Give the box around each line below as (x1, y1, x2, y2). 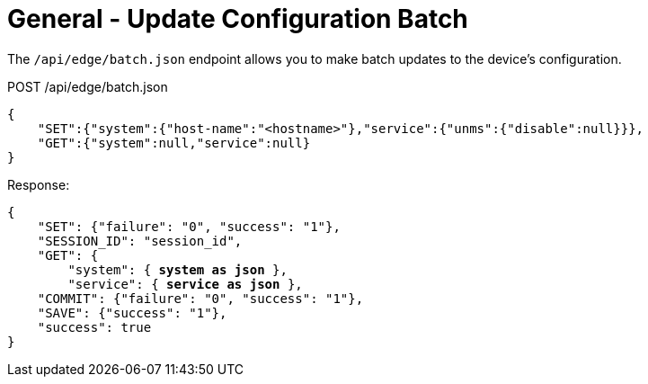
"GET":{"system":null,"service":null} (37, 135, 311, 150)
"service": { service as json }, (67, 276, 303, 291)
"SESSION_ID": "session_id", (37, 233, 243, 248)
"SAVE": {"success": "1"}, (37, 305, 227, 320)
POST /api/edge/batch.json (7, 78, 168, 94)
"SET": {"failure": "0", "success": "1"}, (37, 219, 341, 234)
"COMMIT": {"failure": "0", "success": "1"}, (37, 290, 364, 306)
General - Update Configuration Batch (7, 4, 468, 34)
